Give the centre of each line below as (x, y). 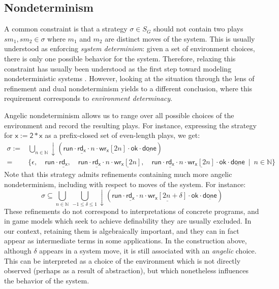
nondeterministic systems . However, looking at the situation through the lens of (129, 78)
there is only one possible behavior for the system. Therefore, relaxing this (120, 58)
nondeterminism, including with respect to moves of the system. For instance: (125, 184)
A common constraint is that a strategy (66, 29)
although (18, 250)
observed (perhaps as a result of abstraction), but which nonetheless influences (127, 270)
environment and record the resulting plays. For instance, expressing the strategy (130, 125)
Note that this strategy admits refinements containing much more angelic (118, 174)
